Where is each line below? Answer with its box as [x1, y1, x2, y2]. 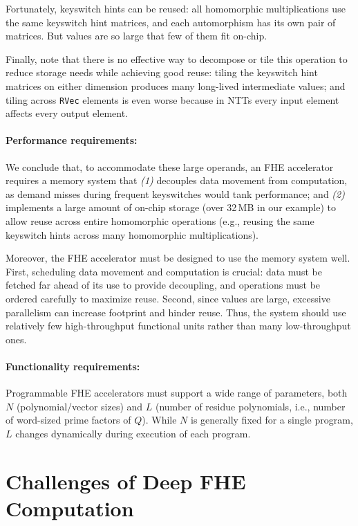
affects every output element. [6, 106, 129, 120]
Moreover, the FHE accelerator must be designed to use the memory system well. [6, 251, 350, 265]
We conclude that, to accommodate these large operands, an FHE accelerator [6, 159, 334, 174]
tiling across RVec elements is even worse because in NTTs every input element [6, 92, 339, 107]
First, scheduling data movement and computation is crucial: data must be [6, 264, 322, 278]
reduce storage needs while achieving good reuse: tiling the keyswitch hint [6, 65, 318, 80]
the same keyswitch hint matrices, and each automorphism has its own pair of [6, 15, 336, 29]
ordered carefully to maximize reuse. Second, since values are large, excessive [6, 291, 330, 305]
